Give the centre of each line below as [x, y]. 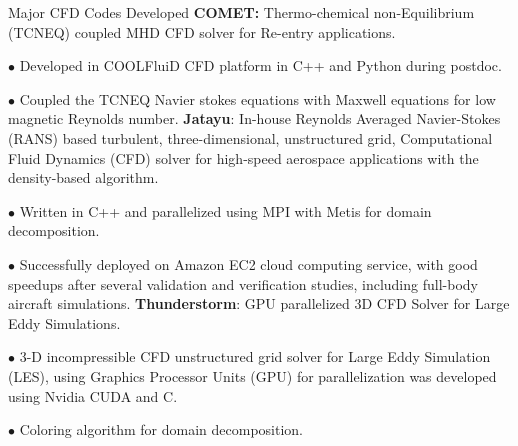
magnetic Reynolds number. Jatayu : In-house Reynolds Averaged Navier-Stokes [254, 118]
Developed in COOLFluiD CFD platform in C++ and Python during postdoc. [260, 65]
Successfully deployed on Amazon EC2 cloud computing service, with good [248, 263]
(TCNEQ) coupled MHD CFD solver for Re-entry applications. [202, 31]
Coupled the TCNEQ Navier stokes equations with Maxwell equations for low [257, 98]
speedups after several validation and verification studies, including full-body [243, 283]
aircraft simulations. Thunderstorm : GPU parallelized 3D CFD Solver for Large [259, 303]
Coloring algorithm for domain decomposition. [161, 429]
